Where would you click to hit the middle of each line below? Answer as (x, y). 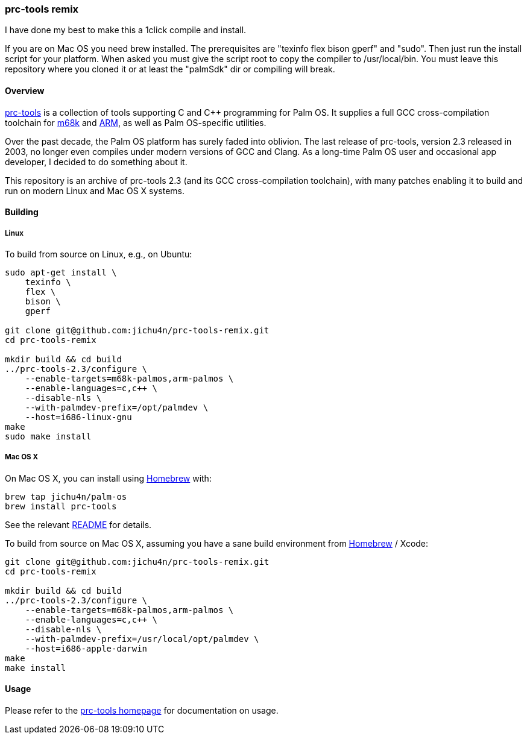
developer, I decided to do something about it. (96, 162)
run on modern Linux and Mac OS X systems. (95, 190)
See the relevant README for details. (78, 524)
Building (22, 212)
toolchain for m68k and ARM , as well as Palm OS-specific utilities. (136, 122)
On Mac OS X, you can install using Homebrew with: (108, 478)
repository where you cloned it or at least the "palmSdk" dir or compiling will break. (170, 69)
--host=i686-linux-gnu (78, 417)
